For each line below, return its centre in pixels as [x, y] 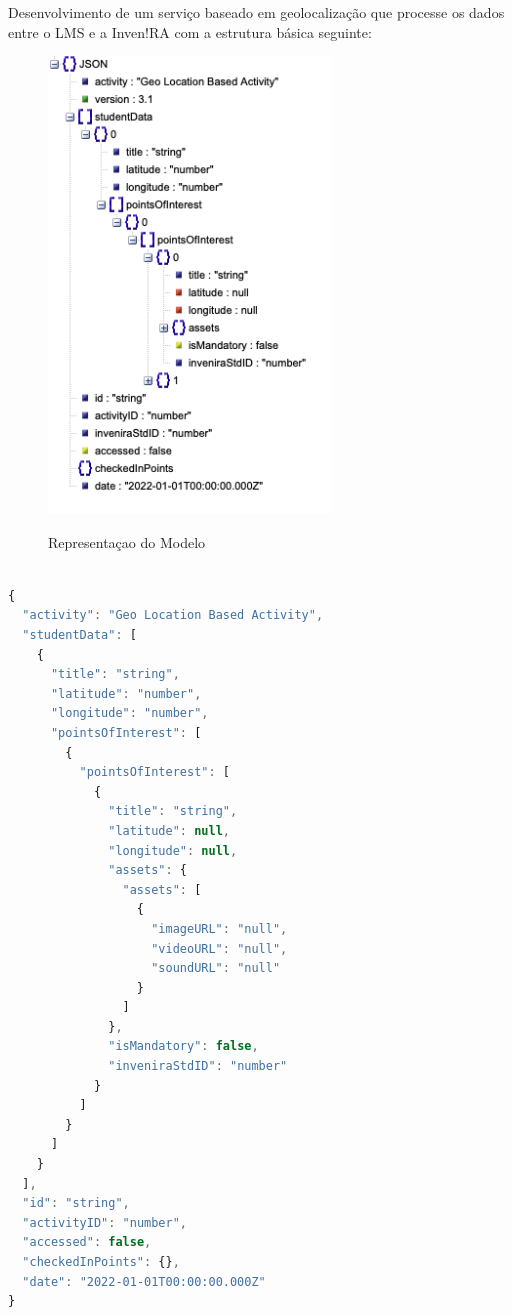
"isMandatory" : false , [183, 1046]
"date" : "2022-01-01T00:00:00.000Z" [144, 1281]
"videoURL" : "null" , [219, 948]
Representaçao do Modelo [127, 541]
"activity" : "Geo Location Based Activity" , [173, 615]
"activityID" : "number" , [105, 1222]
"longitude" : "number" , [129, 713]
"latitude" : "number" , [126, 693]
